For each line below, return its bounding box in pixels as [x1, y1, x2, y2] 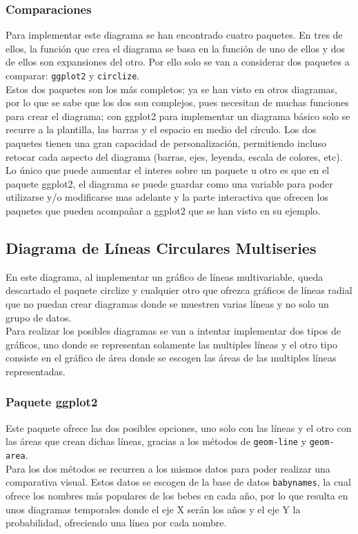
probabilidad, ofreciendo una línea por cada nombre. [6, 515, 227, 530]
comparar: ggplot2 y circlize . [6, 68, 140, 82]
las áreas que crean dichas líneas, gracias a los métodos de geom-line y [6, 434, 307, 448]
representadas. [6, 364, 66, 378]
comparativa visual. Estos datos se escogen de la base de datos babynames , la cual [6, 475, 351, 489]
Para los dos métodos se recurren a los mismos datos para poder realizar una [6, 461, 330, 475]
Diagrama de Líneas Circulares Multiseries [6, 237, 317, 258]
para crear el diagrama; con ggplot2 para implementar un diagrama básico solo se [6, 108, 350, 123]
